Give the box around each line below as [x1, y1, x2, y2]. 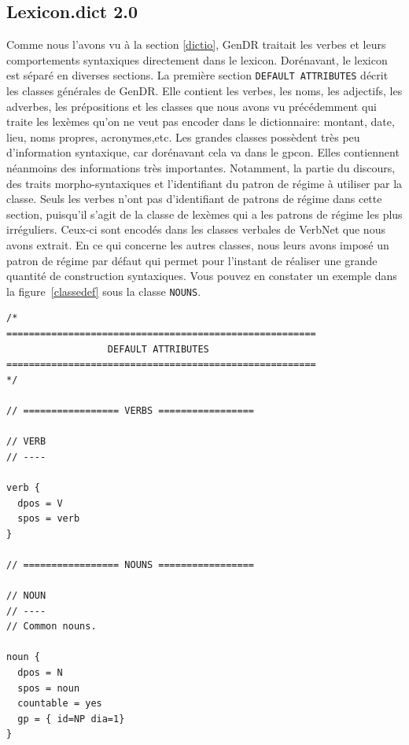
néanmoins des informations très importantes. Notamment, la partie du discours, [6, 160, 396, 176]
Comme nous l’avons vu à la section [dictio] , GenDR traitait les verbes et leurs [6, 36, 386, 53]
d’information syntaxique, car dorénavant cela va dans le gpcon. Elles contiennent [6, 144, 400, 160]
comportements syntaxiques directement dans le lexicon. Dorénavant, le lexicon [6, 51, 388, 68]
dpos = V [17, 497, 63, 509]
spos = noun [17, 682, 80, 694]
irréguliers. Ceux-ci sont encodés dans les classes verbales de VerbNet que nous [6, 221, 385, 238]
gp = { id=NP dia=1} [17, 713, 125, 725]
